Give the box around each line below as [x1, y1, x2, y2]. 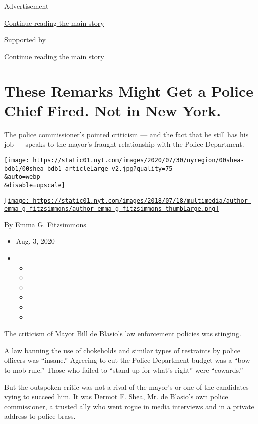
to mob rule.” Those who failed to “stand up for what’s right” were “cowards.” [4, 364, 243, 375]
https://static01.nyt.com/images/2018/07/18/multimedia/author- [33, 197, 251, 204]
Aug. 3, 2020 [16, 236, 55, 246]
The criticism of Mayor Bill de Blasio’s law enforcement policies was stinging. [4, 328, 241, 339]
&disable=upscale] [4, 181, 65, 189]
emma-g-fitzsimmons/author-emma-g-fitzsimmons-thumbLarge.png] [4, 205, 219, 212]
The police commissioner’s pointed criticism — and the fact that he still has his [4, 129, 249, 139]
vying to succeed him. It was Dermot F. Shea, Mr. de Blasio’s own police [4, 391, 228, 402]
